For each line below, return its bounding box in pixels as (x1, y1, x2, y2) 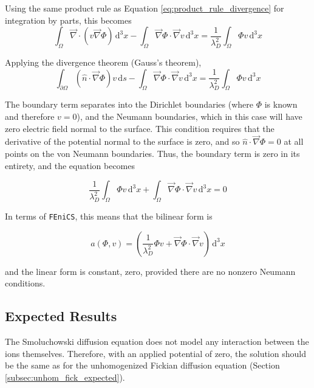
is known (264, 98, 298, 111)
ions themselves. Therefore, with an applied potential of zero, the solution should (5, 347, 306, 359)
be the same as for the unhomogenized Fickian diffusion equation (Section (5, 359, 280, 372)
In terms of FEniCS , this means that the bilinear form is (5, 209, 213, 222)
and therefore (5, 109, 55, 122)
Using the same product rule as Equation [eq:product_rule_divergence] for (5, 2, 284, 14)
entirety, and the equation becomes (5, 159, 135, 171)
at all (284, 135, 304, 148)
